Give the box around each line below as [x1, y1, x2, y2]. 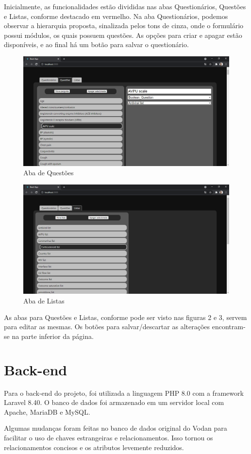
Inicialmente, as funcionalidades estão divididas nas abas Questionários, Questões [4, 1, 246, 11]
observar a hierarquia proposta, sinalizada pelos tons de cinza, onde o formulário [4, 20, 244, 31]
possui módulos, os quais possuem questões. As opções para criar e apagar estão [4, 30, 242, 40]
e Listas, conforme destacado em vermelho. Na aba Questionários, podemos [4, 11, 228, 21]
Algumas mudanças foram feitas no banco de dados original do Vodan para [4, 423, 227, 433]
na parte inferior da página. [12, 331, 94, 341]
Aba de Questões [23, 168, 74, 178]
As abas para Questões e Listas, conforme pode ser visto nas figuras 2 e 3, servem [4, 312, 247, 322]
